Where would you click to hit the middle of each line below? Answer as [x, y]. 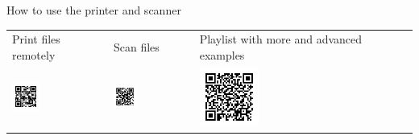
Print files [36, 39]
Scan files [137, 47]
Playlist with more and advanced [281, 39]
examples [222, 54]
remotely [34, 54]
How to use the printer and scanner [94, 10]
